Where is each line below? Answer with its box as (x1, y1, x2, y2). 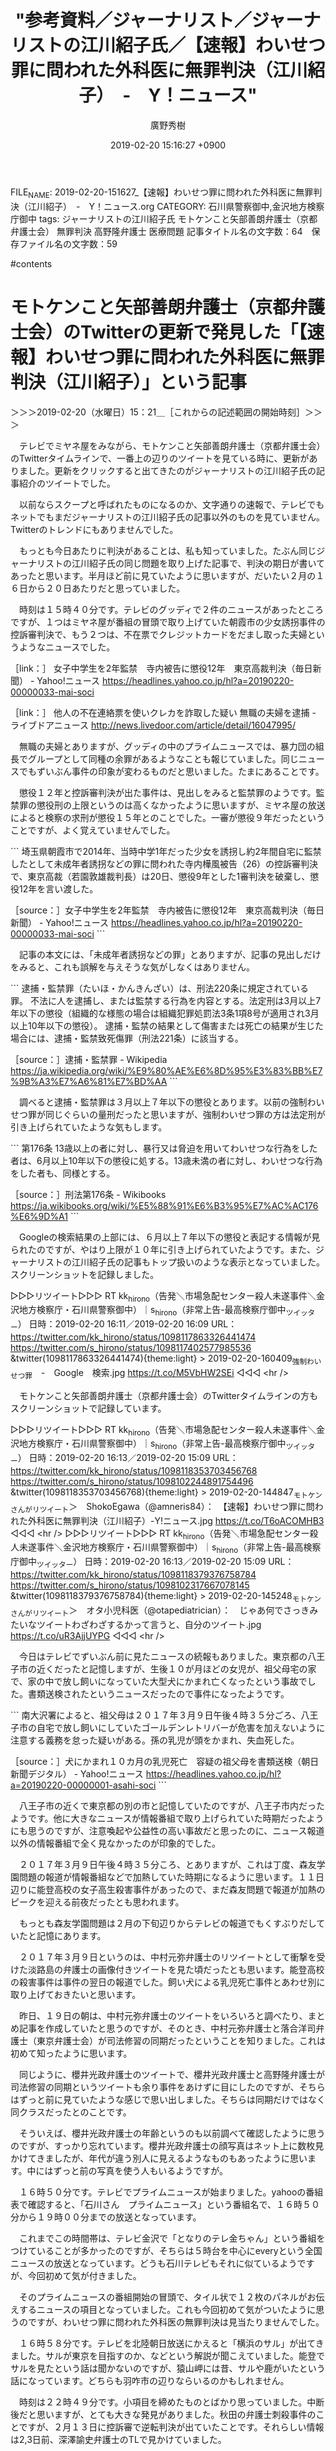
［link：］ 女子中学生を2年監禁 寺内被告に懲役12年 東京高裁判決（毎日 (10, 662, 313, 674)
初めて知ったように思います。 (10, 2047, 133, 2059)
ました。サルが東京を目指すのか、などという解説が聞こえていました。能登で (10, 2349, 326, 2361)
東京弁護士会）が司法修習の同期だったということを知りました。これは (36, 2034, 326, 2046)
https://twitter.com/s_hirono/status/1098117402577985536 (10, 1342, 252, 1354)
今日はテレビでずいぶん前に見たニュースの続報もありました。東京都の (18, 1650, 308, 1662)
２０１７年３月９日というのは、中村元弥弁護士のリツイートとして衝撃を (18, 1951, 317, 1963)
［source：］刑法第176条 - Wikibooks (10, 1188, 167, 1200)
